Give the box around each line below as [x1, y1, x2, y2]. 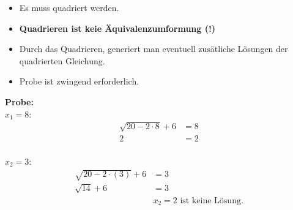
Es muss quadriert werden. [19, 1, 119, 13]
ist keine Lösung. [180, 196, 243, 205]
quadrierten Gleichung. [19, 54, 105, 67]
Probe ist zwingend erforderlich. [19, 75, 139, 88]
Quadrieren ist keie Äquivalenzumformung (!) [19, 21, 216, 34]
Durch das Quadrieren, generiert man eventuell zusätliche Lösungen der [19, 42, 288, 55]
